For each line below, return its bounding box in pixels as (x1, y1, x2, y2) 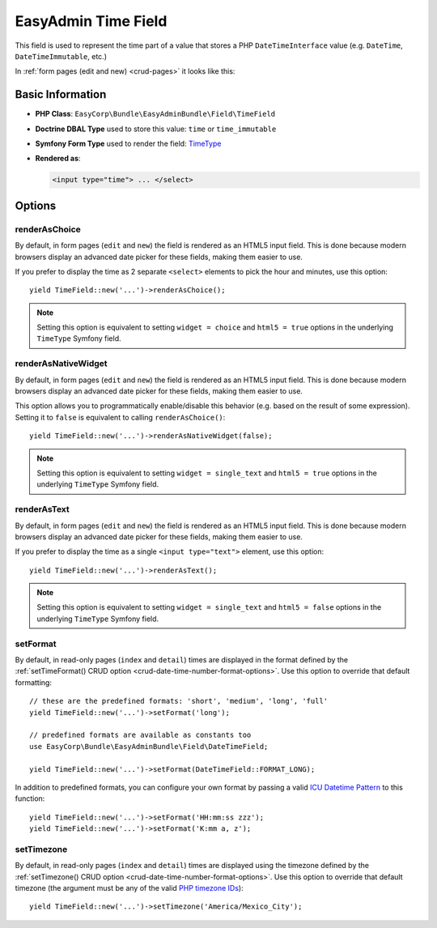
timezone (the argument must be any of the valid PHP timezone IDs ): (15, 883, 244, 892)
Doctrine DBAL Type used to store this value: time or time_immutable (35, 124, 277, 134)
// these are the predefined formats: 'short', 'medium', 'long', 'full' (29, 696, 329, 706)
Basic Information (15, 87, 107, 101)
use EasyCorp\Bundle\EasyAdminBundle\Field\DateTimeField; (29, 742, 269, 751)
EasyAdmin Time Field (15, 12, 168, 30)
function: (15, 794, 45, 803)
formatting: (15, 677, 53, 687)
